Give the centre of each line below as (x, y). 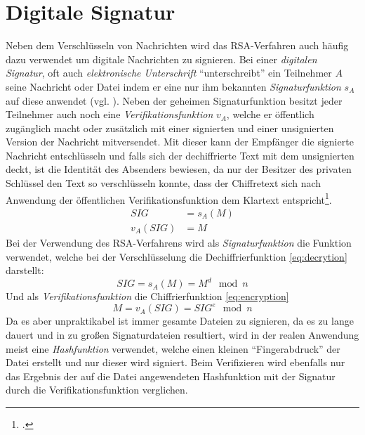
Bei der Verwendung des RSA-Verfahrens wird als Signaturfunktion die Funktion (179, 242)
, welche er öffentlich (270, 114)
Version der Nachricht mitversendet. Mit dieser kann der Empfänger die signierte (180, 142)
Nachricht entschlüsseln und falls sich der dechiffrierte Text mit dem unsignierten (180, 155)
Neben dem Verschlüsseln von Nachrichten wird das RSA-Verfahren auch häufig (177, 45)
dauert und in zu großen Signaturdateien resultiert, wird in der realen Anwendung (182, 334)
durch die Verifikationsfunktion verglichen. (97, 390)
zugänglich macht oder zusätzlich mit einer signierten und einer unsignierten (170, 128)
